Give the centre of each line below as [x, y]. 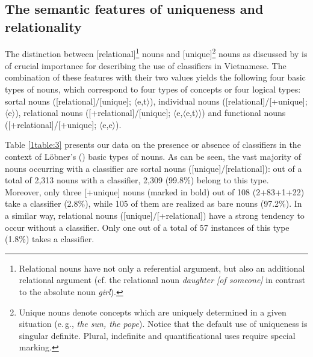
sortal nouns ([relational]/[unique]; [68, 101]
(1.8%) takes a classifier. [50, 239]
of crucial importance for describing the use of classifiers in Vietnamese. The [146, 65]
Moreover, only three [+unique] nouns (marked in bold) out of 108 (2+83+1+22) [155, 191]
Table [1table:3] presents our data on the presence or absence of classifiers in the [153, 145]
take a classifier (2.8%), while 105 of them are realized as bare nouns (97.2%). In [153, 203]
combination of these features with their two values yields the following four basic [155, 77]
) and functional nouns [244, 113]
